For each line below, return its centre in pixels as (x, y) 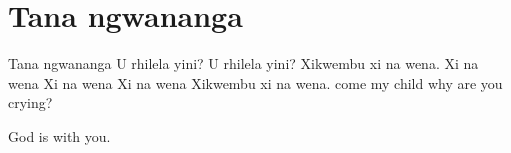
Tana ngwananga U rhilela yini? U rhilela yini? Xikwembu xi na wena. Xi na (243, 63)
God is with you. (59, 135)
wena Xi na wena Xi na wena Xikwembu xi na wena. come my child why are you (255, 82)
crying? (30, 102)
